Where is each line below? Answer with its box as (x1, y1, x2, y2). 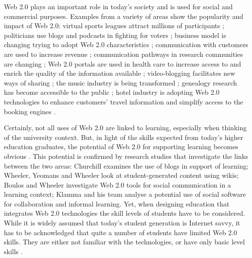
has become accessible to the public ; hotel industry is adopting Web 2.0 (4, 87, 219, 97)
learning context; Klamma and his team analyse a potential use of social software (4, 189, 246, 199)
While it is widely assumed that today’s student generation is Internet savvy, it (4, 218, 240, 228)
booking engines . (4, 106, 56, 116)
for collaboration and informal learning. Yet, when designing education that (4, 198, 230, 208)
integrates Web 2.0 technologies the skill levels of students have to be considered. (4, 208, 245, 218)
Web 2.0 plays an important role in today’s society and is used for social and (4, 1, 233, 11)
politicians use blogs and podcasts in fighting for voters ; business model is (4, 30, 226, 40)
